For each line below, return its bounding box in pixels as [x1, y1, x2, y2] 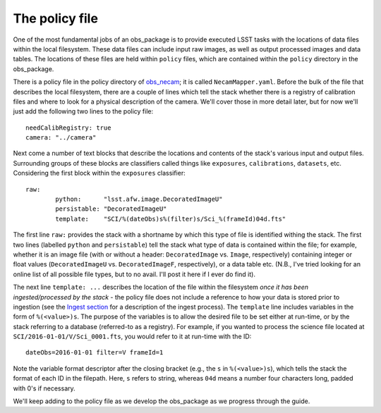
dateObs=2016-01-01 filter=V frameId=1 [25, 349, 164, 357]
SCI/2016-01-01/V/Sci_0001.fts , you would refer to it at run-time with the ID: [13, 332, 252, 341]
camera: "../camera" [25, 134, 97, 142]
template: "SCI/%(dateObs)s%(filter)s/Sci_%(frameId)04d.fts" [55, 215, 286, 223]
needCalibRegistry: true [25, 123, 111, 132]
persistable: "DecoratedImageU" [55, 205, 167, 213]
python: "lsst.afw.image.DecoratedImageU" [55, 195, 223, 204]
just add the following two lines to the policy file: [13, 107, 154, 116]
